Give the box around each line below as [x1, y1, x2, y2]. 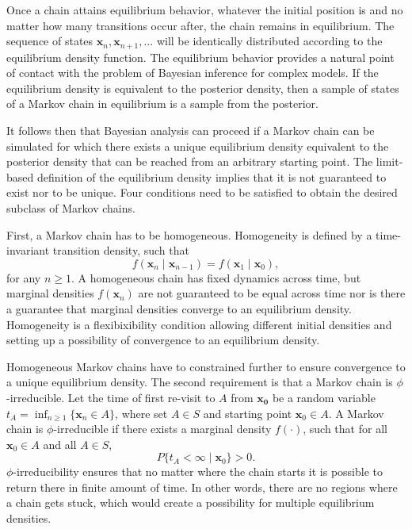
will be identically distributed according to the [156, 33, 383, 49]
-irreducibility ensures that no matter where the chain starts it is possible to [13, 463, 383, 480]
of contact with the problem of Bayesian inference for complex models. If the [6, 64, 379, 81]
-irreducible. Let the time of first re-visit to [6, 389, 216, 405]
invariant [6, 242, 50, 259]
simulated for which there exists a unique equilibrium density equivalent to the [6, 137, 389, 154]
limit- [376, 153, 403, 170]
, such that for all [303, 420, 387, 437]
